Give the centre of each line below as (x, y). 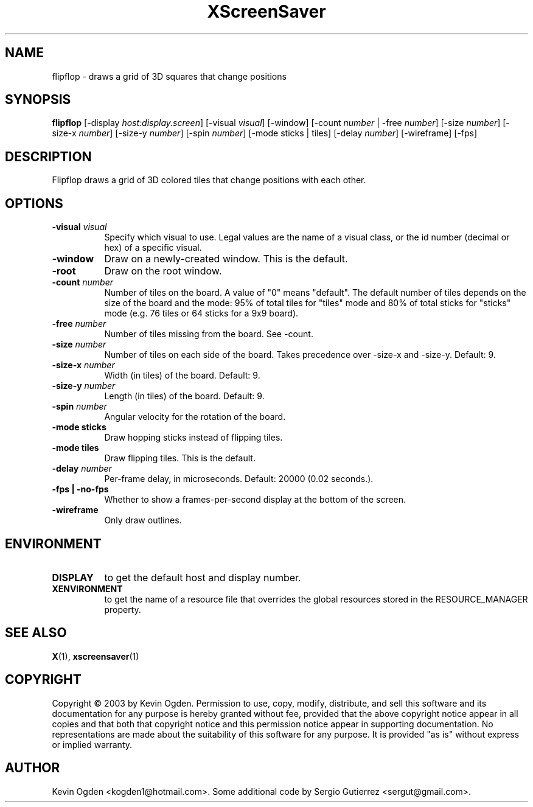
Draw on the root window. (163, 271)
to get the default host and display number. (203, 577)
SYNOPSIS (38, 100)
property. (123, 609)
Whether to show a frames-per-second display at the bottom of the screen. (255, 500)
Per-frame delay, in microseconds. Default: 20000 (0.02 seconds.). (239, 479)
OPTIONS (34, 203)
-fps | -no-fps (80, 489)
